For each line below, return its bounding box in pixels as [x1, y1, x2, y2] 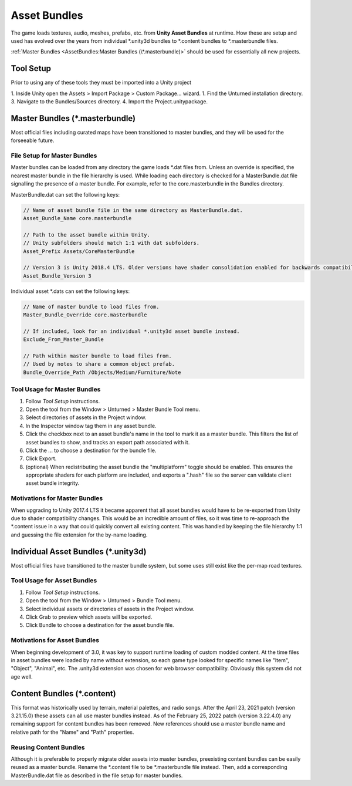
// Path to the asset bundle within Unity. [23, 231, 151, 238]
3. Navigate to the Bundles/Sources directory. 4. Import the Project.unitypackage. [11, 98, 208, 105]
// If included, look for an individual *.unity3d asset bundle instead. [23, 328, 240, 335]
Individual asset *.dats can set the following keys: [11, 288, 130, 295]
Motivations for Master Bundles [11, 494, 103, 502]
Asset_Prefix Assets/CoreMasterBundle [23, 248, 135, 255]
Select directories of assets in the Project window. [25, 414, 147, 421]
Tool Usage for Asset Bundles [11, 576, 97, 585]
